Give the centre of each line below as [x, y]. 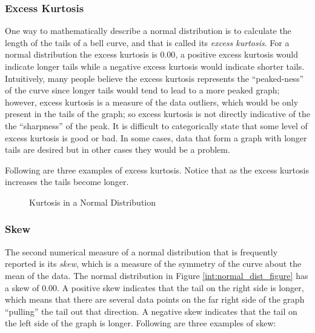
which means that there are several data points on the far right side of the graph [155, 299]
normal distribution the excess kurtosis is [81, 54]
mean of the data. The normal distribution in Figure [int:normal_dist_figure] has [157, 275]
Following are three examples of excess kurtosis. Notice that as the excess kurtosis [157, 170]
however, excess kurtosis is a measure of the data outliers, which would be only [152, 102]
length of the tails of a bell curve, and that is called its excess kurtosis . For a [147, 42]
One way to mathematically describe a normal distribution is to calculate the [148, 31]
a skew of [22, 287]
